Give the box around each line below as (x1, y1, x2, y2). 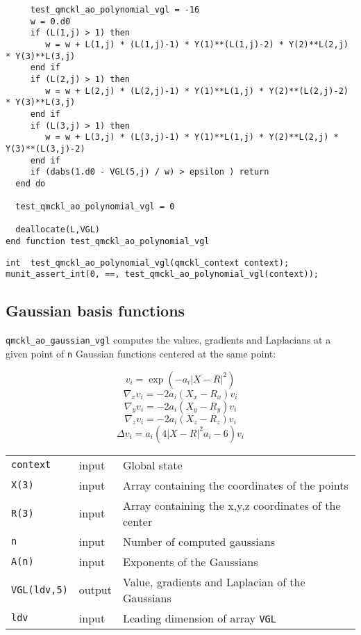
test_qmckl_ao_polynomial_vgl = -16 (30, 5, 200, 15)
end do (15, 178, 46, 188)
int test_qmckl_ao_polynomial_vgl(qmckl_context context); (6, 257, 289, 268)
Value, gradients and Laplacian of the (122, 573, 305, 590)
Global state (122, 456, 183, 473)
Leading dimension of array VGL (122, 609, 276, 626)
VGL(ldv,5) (11, 584, 68, 595)
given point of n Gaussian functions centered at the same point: (6, 346, 276, 360)
